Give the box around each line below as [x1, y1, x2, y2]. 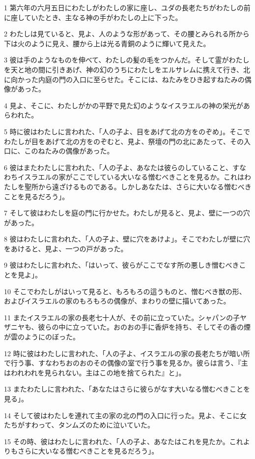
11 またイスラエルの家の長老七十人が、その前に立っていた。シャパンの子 [4, 312, 240, 322]
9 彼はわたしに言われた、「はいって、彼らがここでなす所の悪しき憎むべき [4, 260, 239, 270]
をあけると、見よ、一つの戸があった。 [4, 243, 128, 253]
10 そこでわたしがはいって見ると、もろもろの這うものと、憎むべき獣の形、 [4, 286, 246, 296]
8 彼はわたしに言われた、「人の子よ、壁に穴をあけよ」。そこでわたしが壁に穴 [4, 234, 250, 244]
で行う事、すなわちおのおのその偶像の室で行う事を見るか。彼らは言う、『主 [4, 358, 248, 368]
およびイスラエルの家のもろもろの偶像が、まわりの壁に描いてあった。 [4, 296, 230, 306]
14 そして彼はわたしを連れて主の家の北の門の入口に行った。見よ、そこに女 [4, 410, 247, 420]
